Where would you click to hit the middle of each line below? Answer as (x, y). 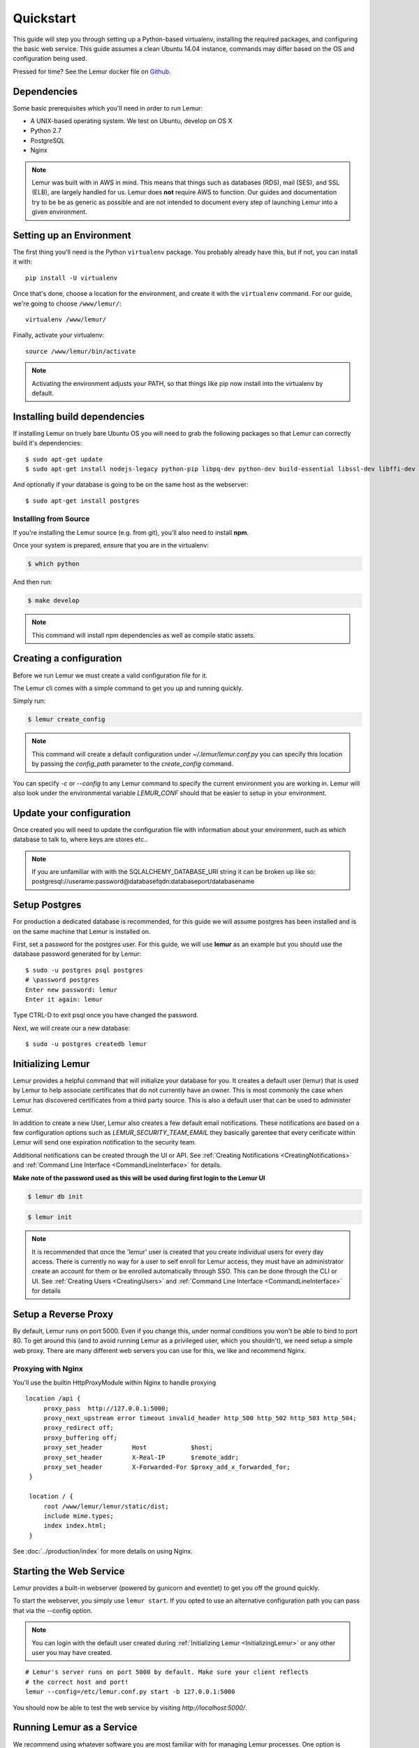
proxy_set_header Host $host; (128, 1448)
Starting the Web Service (69, 1571)
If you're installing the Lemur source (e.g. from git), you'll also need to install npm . (131, 532)
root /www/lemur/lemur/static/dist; (106, 1506)
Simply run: (29, 701)
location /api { (53, 1399)
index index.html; (75, 1526)
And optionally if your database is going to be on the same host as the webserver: (131, 485)
